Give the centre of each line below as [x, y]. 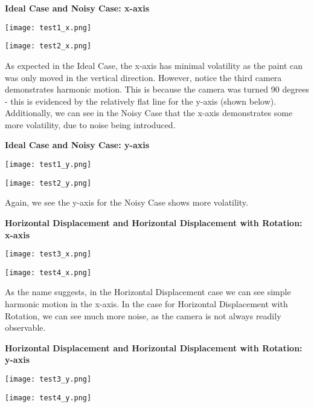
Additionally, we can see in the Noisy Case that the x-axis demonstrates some [149, 113]
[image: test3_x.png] [48, 254]
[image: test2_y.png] [48, 183]
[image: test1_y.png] [48, 165]
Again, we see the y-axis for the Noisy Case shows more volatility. [127, 202]
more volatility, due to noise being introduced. [90, 124]
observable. [25, 327]
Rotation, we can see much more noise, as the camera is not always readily [143, 315]
